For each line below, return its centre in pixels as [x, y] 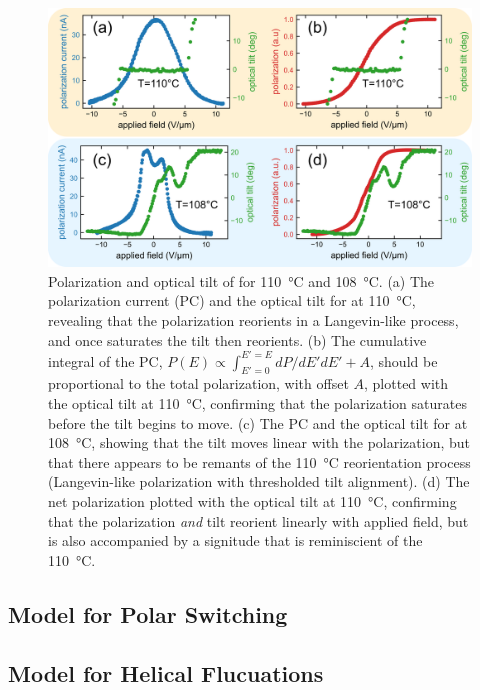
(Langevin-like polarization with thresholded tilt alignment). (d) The [259, 481]
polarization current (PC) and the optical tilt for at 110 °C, [232, 300]
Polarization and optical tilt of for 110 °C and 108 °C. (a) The [241, 280]
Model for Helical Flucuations [166, 672]
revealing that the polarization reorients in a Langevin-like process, [253, 319]
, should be [404, 360]
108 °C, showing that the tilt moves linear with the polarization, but [259, 442]
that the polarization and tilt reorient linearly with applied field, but [258, 520]
